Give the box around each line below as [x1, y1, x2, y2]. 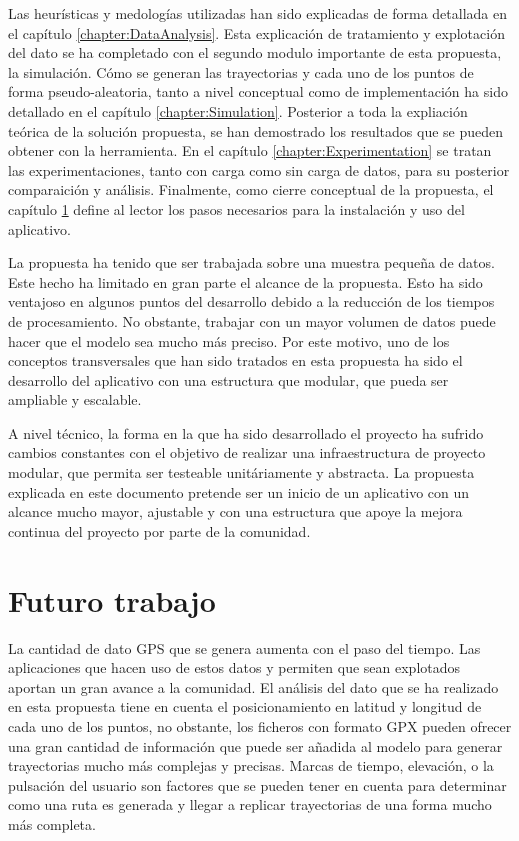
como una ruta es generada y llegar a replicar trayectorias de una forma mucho [8, 794, 492, 815]
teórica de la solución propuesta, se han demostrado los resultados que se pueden [8, 120, 504, 141]
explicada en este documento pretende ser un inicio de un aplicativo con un [8, 481, 470, 502]
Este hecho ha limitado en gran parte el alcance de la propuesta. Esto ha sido [8, 271, 483, 292]
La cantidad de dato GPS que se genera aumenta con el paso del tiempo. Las [8, 637, 481, 658]
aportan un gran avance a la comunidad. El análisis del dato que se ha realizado [8, 676, 499, 697]
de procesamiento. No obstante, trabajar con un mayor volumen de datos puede [8, 310, 496, 331]
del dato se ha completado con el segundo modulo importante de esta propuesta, [8, 42, 502, 63]
